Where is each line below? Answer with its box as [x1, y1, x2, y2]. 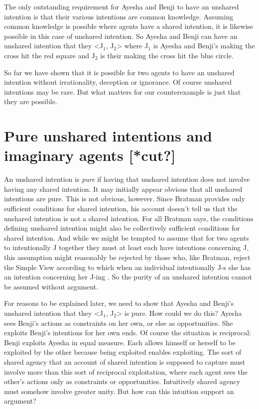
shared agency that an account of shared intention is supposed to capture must [4, 356, 245, 367]
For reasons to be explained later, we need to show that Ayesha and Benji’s [4, 298, 234, 308]
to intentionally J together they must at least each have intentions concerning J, [4, 242, 249, 253]
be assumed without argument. [4, 281, 99, 291]
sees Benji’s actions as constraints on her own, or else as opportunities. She [4, 317, 233, 328]
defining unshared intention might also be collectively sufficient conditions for [4, 223, 240, 233]
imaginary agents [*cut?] [4, 145, 176, 165]
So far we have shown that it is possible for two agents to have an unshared [4, 67, 235, 77]
